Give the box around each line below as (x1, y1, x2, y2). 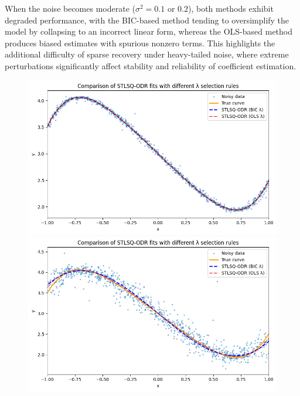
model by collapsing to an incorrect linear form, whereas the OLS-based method (5, 25, 293, 38)
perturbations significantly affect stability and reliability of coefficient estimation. (5, 59, 296, 72)
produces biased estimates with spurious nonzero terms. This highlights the (5, 36, 275, 49)
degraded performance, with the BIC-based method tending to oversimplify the (5, 13, 289, 26)
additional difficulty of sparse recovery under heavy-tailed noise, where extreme (5, 48, 289, 60)
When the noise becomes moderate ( (5, 2, 135, 14)
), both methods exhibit (187, 2, 274, 14)
